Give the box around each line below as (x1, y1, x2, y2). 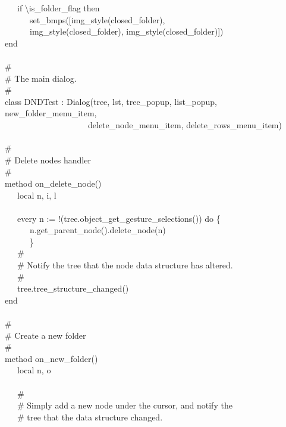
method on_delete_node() (5, 177, 102, 189)
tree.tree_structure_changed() (17, 282, 129, 295)
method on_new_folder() (5, 352, 98, 364)
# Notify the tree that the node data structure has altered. (17, 259, 233, 271)
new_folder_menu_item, (5, 107, 97, 119)
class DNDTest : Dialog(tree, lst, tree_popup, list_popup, (5, 95, 217, 107)
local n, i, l (17, 188, 56, 201)
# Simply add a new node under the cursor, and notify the (17, 399, 232, 411)
